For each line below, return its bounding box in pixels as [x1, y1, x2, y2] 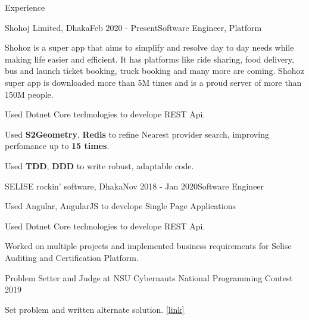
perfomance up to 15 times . [5, 139, 110, 152]
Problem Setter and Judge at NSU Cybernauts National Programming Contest [5, 271, 293, 284]
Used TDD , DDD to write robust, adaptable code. [5, 159, 194, 172]
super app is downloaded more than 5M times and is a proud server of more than [5, 76, 302, 88]
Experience [5, 1, 45, 13]
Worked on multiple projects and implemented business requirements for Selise [5, 240, 292, 252]
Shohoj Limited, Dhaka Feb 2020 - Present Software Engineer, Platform [5, 21, 262, 33]
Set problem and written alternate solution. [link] [5, 303, 185, 315]
